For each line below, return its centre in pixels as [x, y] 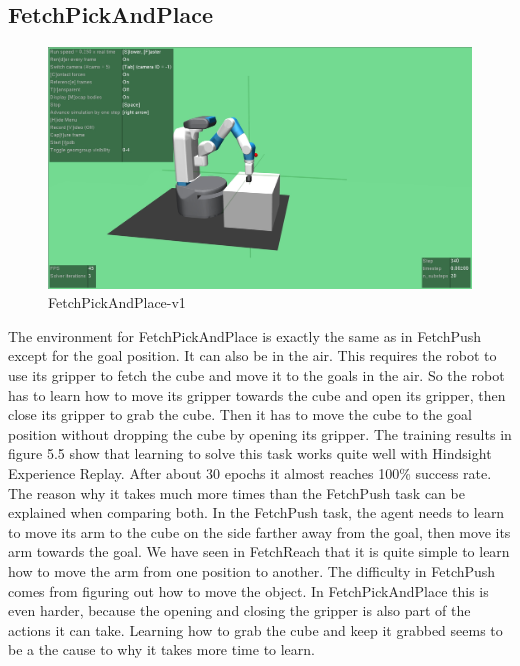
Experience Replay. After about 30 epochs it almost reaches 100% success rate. [250, 472]
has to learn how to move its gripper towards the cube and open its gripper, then [257, 394]
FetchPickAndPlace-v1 [117, 302]
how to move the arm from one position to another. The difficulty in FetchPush [252, 570]
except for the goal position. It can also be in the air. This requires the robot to [252, 355]
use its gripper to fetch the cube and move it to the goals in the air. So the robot [256, 374]
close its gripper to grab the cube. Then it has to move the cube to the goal [240, 414]
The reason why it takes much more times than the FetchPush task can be [236, 492]
